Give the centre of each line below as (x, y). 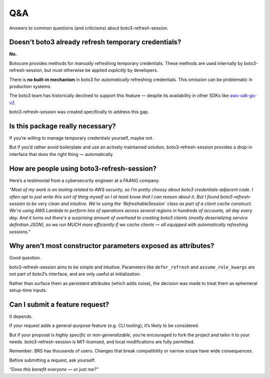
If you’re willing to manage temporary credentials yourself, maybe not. (81, 138)
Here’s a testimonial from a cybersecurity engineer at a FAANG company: (84, 180)
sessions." (20, 231)
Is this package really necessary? (62, 126)
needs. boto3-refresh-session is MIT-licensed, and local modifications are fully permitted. (102, 342)
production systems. (30, 86)
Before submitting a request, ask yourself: (52, 360)
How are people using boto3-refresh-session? (83, 168)
